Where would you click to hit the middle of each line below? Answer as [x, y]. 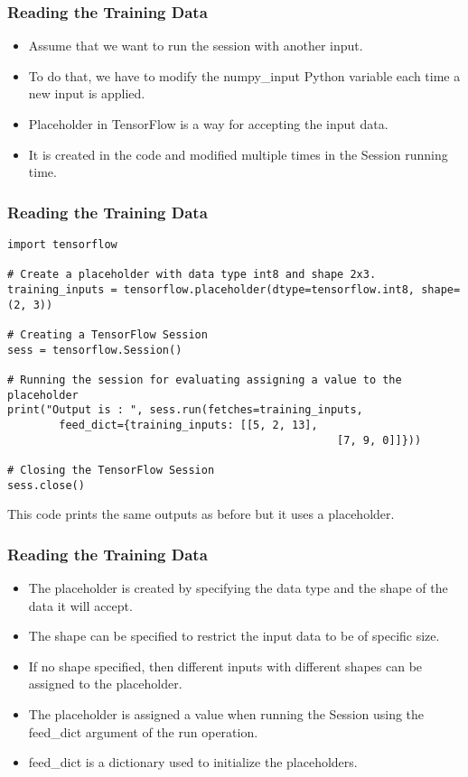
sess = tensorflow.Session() [95, 350]
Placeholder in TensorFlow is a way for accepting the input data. [208, 124]
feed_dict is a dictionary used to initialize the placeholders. [193, 762]
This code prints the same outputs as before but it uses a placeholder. [201, 514]
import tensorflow [62, 245]
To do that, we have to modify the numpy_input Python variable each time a [244, 75]
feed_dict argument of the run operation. [143, 731]
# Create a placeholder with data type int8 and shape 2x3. [192, 275]
